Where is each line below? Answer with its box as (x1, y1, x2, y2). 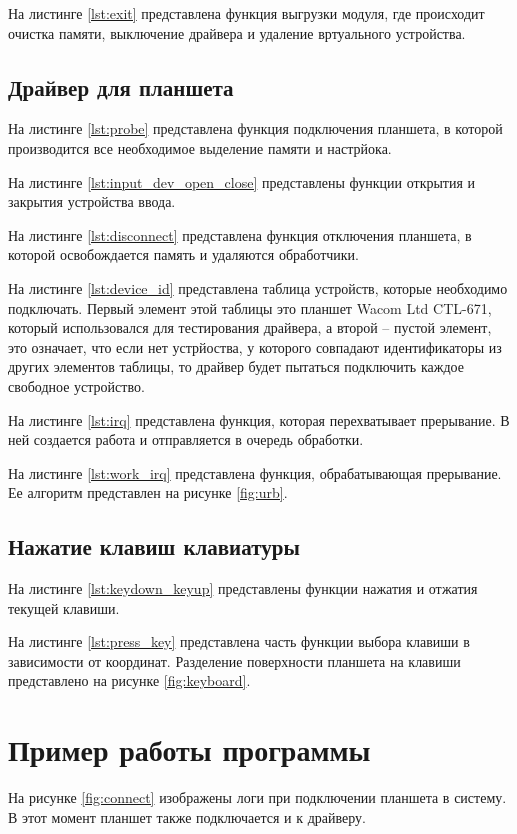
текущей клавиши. (8, 597, 120, 618)
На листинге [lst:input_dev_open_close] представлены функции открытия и (8, 171, 476, 192)
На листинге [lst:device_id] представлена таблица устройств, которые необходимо (8, 277, 508, 298)
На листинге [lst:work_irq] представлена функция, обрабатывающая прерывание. (8, 462, 502, 483)
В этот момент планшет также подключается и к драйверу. (8, 806, 366, 827)
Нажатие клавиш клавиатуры (8, 531, 300, 562)
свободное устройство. (8, 375, 145, 396)
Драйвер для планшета (8, 71, 234, 102)
